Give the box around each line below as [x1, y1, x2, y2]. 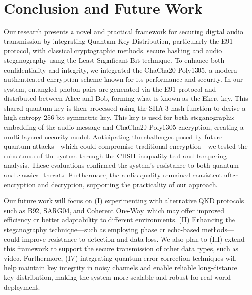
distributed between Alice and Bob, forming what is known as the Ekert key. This [4, 93, 248, 103]
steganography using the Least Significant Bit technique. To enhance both [4, 55, 225, 65]
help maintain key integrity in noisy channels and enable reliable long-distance [4, 262, 237, 273]
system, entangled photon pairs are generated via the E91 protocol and [4, 83, 216, 94]
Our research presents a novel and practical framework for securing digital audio [4, 26, 243, 37]
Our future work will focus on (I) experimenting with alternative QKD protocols [4, 196, 244, 206]
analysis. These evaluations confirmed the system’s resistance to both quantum [4, 160, 239, 170]
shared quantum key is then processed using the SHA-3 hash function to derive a [4, 102, 246, 113]
